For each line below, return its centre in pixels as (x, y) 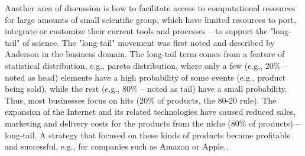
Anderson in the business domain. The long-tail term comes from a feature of (145, 54)
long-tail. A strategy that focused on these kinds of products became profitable (148, 135)
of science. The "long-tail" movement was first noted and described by (149, 42)
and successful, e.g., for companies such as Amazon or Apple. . (117, 146)
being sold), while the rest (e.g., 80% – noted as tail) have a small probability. (146, 89)
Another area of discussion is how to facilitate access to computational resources (150, 8)
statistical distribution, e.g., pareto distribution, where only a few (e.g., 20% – (146, 65)
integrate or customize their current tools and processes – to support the (136, 31)
